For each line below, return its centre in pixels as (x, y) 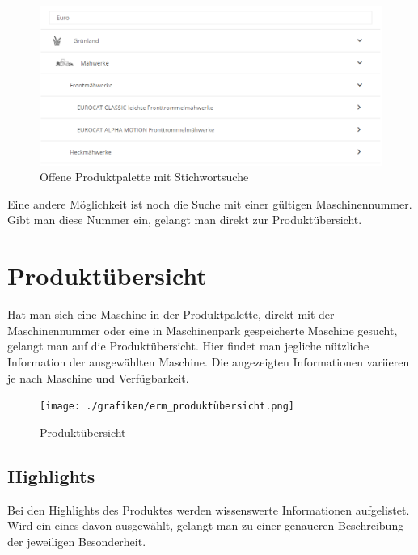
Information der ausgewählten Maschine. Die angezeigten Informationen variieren (209, 361)
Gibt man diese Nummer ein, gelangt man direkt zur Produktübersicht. (185, 220)
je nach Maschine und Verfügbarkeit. (98, 377)
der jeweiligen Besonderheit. (77, 541)
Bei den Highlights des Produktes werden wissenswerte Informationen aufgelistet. (209, 509)
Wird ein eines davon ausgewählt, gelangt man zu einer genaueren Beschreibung (206, 525)
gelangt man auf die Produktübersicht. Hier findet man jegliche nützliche (188, 346)
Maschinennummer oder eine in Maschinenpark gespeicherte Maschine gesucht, (203, 330)
